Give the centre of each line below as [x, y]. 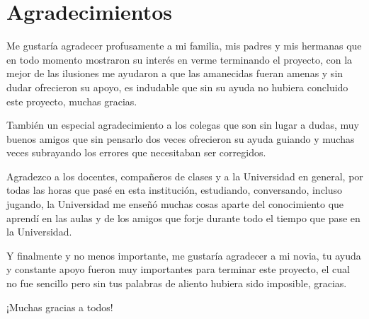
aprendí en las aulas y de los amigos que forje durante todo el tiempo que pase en [183, 217]
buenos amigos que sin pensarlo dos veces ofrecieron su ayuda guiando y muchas [181, 138]
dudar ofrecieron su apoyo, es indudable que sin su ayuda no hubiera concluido [177, 87]
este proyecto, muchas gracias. [72, 101]
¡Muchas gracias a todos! [60, 307]
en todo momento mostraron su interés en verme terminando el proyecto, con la [180, 59]
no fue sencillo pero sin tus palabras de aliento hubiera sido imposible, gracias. [177, 283]
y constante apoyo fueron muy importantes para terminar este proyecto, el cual [178, 269]
